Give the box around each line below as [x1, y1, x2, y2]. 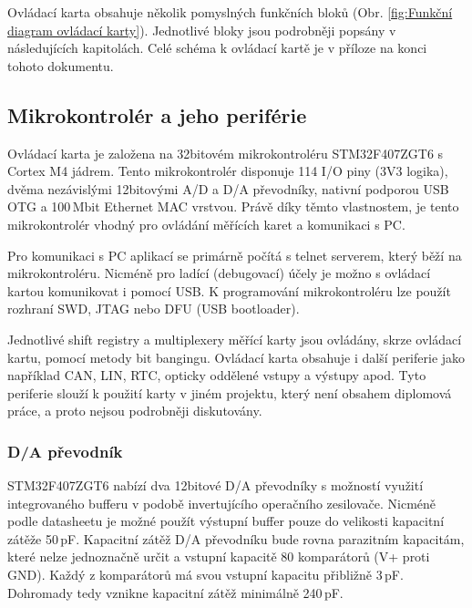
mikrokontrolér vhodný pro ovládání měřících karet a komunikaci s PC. [7, 214, 405, 233]
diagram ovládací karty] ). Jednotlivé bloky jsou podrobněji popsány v [7, 20, 396, 39]
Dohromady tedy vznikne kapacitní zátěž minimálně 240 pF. [7, 582, 344, 602]
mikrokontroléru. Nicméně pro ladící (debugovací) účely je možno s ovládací [7, 263, 431, 283]
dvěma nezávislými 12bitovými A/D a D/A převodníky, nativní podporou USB [7, 179, 449, 198]
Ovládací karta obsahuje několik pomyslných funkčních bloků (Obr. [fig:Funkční [7, 3, 453, 21]
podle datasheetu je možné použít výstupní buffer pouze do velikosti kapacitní [7, 511, 445, 531]
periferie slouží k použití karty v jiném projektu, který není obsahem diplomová [7, 383, 452, 402]
